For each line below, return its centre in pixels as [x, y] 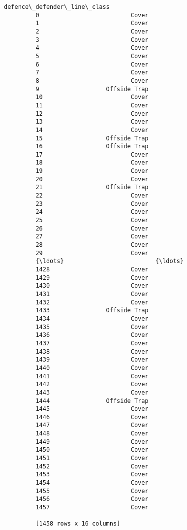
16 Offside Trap [92, 147]
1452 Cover [92, 466]
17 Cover [92, 154]
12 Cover [92, 114]
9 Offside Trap [92, 89]
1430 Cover [92, 286]
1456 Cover [92, 499]
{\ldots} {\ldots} [110, 261]
